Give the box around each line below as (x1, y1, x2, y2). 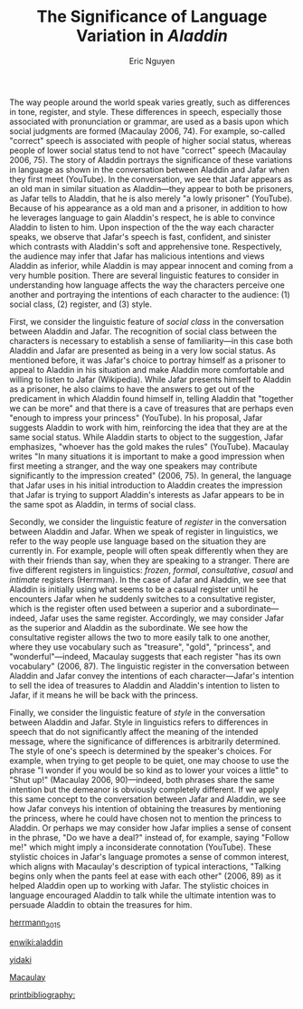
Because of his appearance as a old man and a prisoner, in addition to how (9, 202, 288, 214)
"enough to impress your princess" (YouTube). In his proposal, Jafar (9, 412, 263, 423)
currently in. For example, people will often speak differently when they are (9, 545, 289, 556)
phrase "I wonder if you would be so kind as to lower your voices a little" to (9, 765, 289, 776)
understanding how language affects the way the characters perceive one (9, 279, 285, 290)
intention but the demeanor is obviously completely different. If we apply (9, 784, 280, 795)
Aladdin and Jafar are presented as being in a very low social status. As (9, 345, 276, 356)
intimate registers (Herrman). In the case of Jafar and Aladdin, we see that (9, 574, 287, 585)
